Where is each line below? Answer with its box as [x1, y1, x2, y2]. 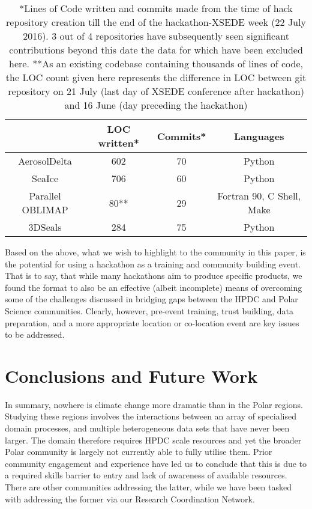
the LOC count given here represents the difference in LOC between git [5, 70, 307, 84]
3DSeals [28, 220, 62, 234]
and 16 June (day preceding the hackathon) [64, 98, 248, 112]
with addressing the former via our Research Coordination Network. [5, 492, 255, 505]
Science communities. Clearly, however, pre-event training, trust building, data [5, 304, 294, 317]
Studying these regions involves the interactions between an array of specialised [5, 410, 296, 422]
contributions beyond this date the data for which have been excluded [9, 43, 303, 56]
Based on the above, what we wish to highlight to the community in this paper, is [5, 246, 306, 258]
